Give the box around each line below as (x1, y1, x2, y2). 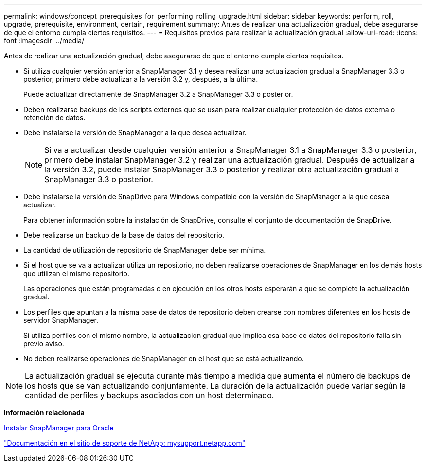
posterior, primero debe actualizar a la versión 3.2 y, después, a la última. (23, 75, 258, 83)
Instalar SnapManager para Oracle (4, 424, 114, 432)
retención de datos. (23, 113, 86, 122)
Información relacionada (4, 409, 85, 417)
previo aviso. (23, 339, 64, 348)
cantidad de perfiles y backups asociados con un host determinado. (25, 391, 274, 400)
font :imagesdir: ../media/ (4, 37, 85, 45)
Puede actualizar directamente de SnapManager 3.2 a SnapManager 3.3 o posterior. (23, 90, 293, 98)
